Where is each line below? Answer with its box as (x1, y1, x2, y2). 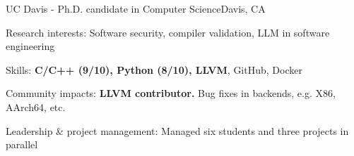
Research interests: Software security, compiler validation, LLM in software (6, 25, 330, 39)
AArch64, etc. (6, 99, 66, 114)
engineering (6, 39, 55, 53)
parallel (6, 137, 38, 152)
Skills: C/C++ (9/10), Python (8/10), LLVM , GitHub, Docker (6, 62, 302, 77)
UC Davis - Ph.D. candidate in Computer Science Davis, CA (6, 1, 266, 15)
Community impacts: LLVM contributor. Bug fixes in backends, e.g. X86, (6, 86, 336, 100)
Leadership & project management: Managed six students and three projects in (6, 123, 349, 138)
